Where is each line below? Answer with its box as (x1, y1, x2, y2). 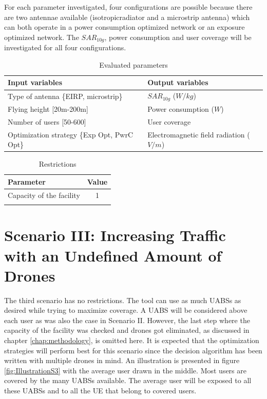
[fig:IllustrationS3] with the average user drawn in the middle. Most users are (4, 365, 246, 375)
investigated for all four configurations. (4, 42, 126, 53)
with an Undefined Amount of (4, 245, 222, 266)
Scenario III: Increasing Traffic (4, 225, 226, 246)
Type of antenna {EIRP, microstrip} (8, 90, 123, 101)
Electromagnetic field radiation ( (147, 129, 250, 139)
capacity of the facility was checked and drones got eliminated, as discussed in (4, 325, 250, 335)
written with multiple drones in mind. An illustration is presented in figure (4, 355, 240, 366)
